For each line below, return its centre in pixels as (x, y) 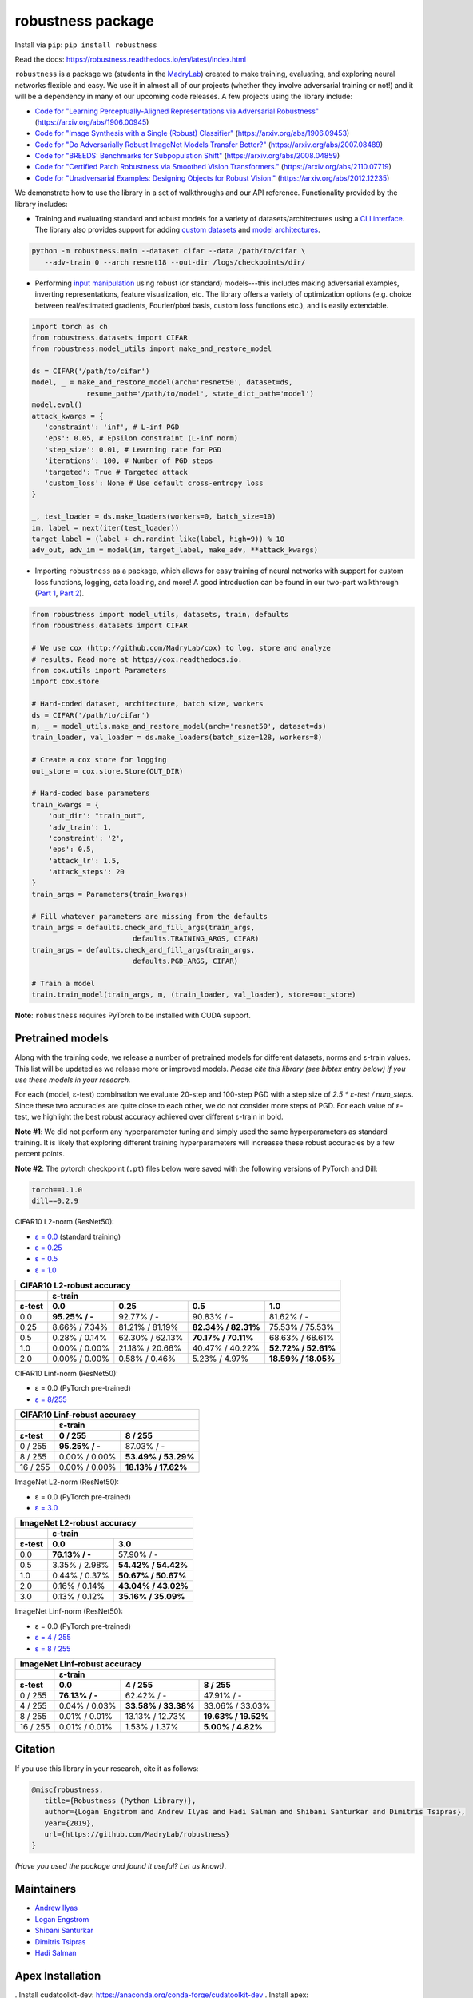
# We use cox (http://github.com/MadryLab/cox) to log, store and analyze (181, 648)
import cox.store (66, 682)
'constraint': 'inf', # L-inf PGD (112, 427)
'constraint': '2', (87, 838)
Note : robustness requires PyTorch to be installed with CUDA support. (133, 1016)
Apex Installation (58, 1975)
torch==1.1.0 (57, 1190)
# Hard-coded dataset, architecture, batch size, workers (147, 704)
